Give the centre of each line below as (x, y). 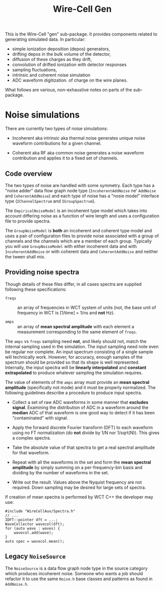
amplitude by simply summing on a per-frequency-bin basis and (77, 467)
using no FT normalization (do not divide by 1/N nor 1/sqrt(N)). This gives (86, 433)
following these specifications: (36, 289)
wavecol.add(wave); (34, 532)
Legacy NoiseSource (35, 556)
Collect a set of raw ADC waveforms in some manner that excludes (80, 402)
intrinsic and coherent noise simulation (51, 75)
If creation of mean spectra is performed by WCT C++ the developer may (79, 497)
